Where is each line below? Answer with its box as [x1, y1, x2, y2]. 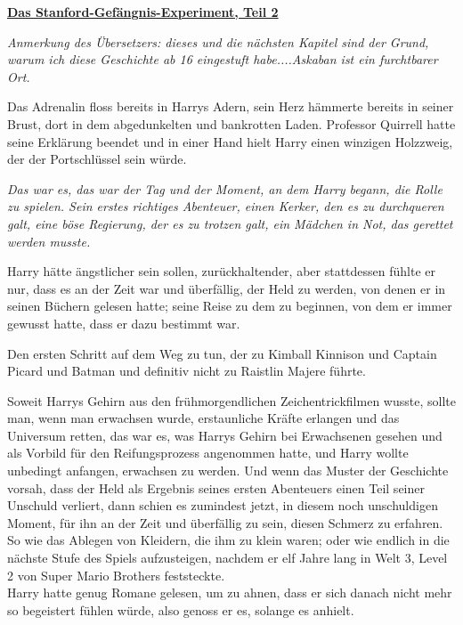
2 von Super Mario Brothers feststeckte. [7, 565, 225, 584]
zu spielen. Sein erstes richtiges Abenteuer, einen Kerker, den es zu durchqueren [7, 197, 444, 215]
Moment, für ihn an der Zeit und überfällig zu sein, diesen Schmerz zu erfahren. [7, 513, 443, 532]
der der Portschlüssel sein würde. [7, 150, 187, 168]
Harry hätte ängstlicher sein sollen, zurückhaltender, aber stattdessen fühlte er [7, 262, 436, 280]
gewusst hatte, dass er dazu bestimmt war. [7, 313, 240, 332]
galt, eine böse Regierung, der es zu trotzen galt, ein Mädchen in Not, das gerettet [7, 214, 453, 232]
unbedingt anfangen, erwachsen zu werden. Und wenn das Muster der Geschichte [7, 461, 449, 480]
